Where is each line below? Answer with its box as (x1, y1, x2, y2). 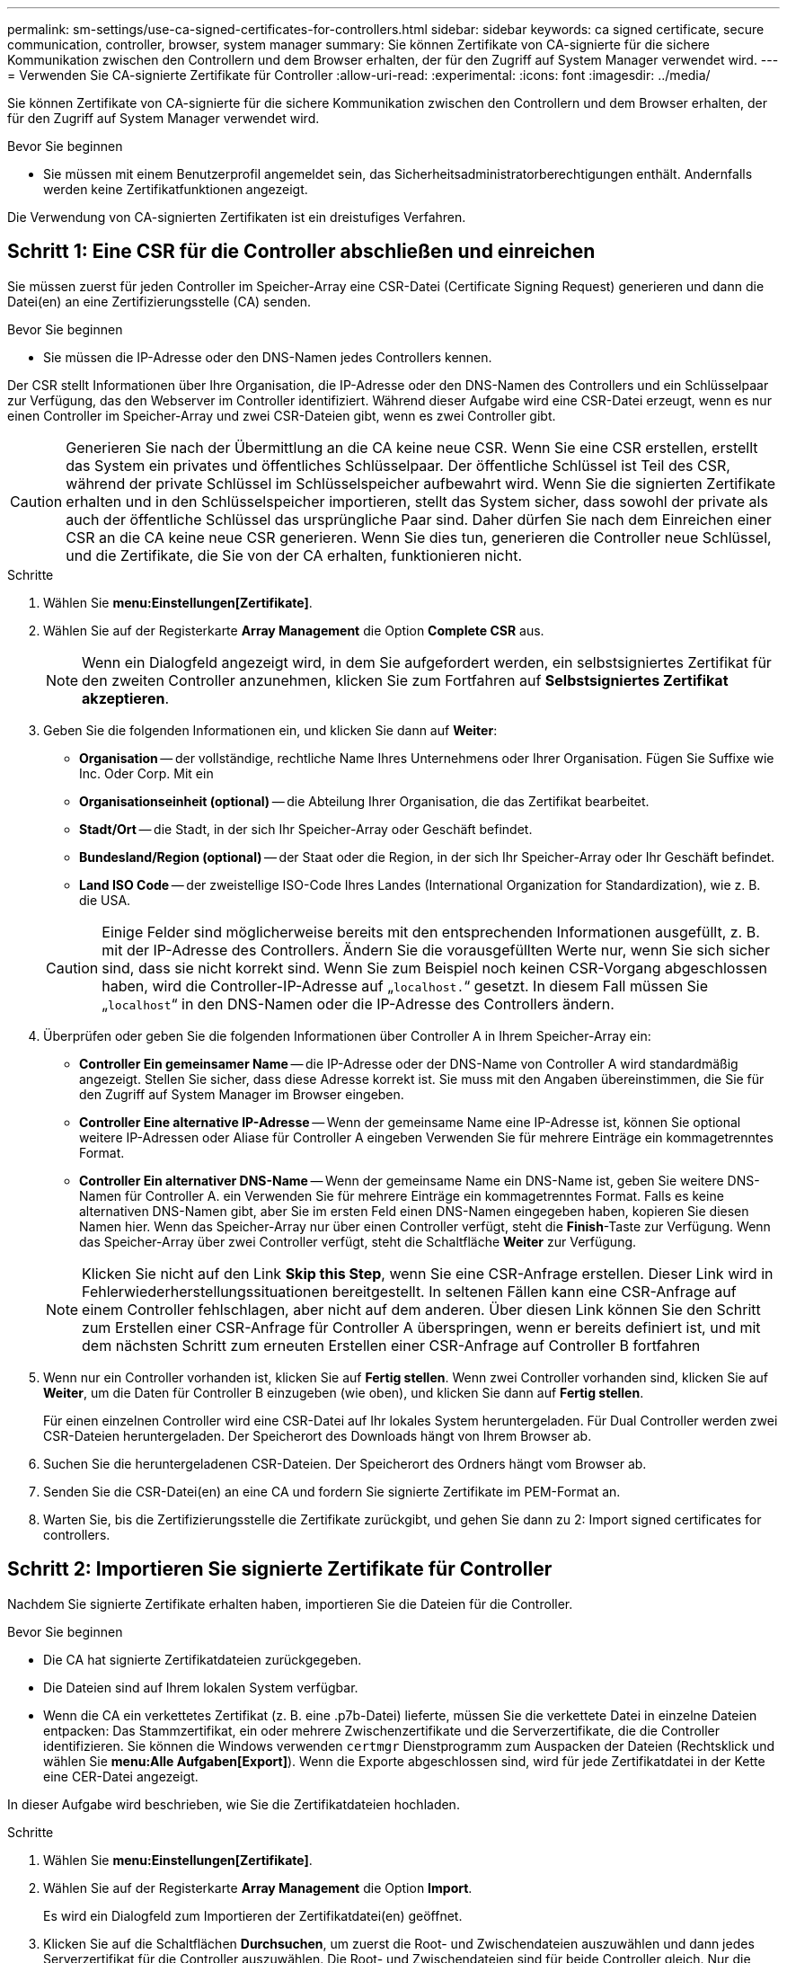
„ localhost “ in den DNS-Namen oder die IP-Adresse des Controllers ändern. (102, 994, 615, 1013)
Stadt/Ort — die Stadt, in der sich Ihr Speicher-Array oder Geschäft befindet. (79, 821, 533, 837)
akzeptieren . (82, 688, 170, 707)
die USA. (79, 892, 131, 908)
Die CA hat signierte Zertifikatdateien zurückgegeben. (43, 1651, 362, 1667)
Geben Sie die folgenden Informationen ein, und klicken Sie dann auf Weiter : (43, 722, 498, 738)
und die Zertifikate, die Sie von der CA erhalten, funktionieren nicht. (66, 546, 523, 564)
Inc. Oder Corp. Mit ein (79, 765, 214, 781)
